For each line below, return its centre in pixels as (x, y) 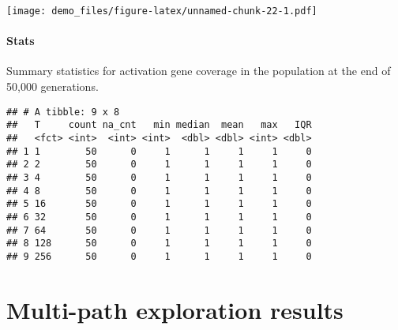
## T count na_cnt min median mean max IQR (159, 125)
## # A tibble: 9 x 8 (63, 112)
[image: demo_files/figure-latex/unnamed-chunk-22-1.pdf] (162, 11)
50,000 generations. (53, 86)
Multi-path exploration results (175, 309)
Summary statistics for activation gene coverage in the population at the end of (199, 71)
